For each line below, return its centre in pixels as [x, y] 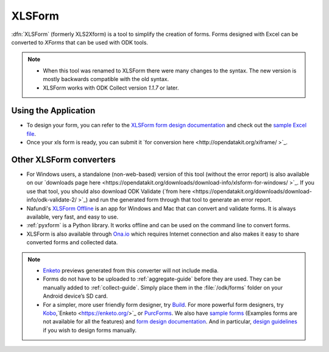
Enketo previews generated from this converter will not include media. [131, 270]
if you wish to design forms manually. [90, 330]
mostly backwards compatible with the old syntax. [106, 79]
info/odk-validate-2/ [52, 200]
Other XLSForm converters [63, 160]
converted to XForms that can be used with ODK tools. [80, 42]
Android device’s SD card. [75, 296]
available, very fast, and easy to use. [73, 217]
